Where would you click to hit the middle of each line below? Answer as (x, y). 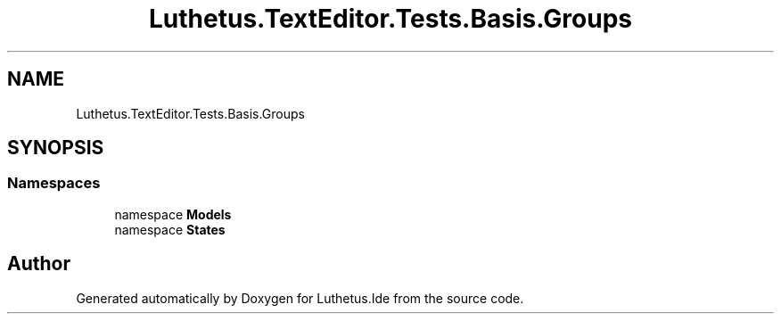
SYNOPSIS (56, 148)
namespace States (170, 229)
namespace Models (173, 214)
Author (39, 264)
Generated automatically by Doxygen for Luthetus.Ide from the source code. (300, 298)
